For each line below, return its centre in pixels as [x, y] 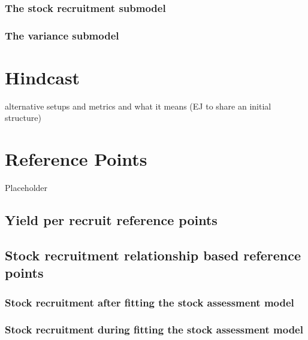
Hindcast [43, 77]
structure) [23, 118]
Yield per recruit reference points [111, 220]
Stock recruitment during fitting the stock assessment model [154, 330]
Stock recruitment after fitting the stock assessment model [150, 302]
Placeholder [26, 188]
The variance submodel [62, 35]
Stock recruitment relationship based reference [153, 255]
